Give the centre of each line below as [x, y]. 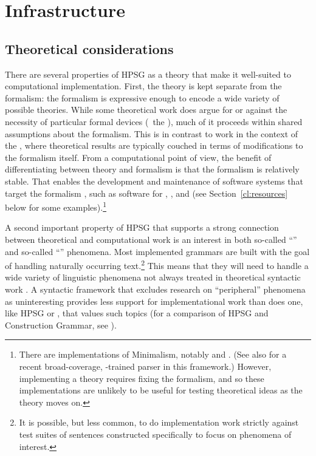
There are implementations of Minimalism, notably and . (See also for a [153, 354]
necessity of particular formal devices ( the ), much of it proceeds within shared [154, 121]
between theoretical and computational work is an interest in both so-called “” [151, 239]
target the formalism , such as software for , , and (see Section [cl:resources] [146, 193]
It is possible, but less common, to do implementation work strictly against [159, 422]
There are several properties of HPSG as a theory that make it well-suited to [148, 74]
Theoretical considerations [89, 48]
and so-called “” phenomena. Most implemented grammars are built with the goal [157, 251]
